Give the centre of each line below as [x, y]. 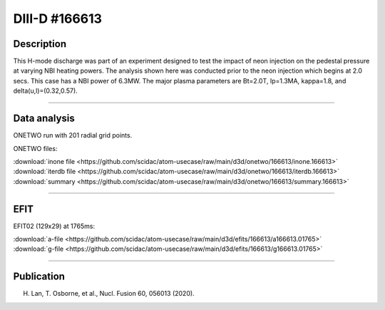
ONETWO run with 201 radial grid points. [73, 135]
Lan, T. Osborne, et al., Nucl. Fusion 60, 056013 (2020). [113, 294]
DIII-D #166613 [58, 19]
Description [40, 44]
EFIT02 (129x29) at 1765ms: [54, 226]
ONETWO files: [35, 148]
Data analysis [44, 119]
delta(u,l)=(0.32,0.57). [45, 91]
